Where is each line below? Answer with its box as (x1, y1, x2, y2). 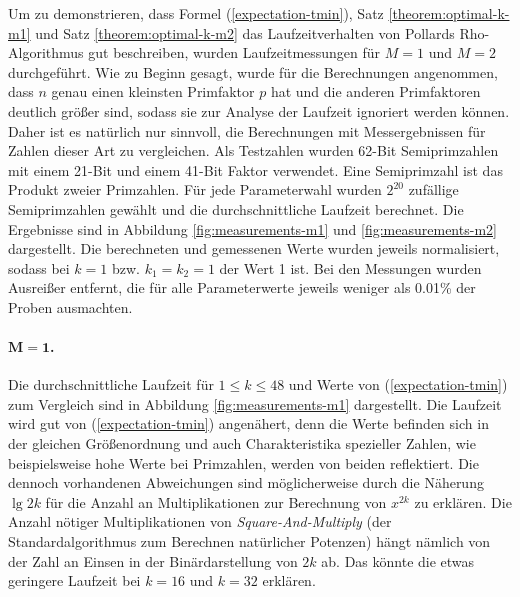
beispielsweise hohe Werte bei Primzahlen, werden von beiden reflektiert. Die (8, 452, 479, 473)
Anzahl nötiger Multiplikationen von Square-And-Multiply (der (8, 511, 392, 532)
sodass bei (8, 257, 70, 278)
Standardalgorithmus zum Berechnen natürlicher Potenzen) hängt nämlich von (8, 531, 491, 552)
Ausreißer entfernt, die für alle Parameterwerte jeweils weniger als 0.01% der (8, 277, 476, 298)
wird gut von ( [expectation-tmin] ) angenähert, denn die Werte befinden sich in (8, 413, 489, 434)
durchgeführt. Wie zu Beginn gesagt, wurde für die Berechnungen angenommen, (8, 61, 498, 82)
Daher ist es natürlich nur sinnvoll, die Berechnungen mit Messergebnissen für (8, 120, 486, 141)
